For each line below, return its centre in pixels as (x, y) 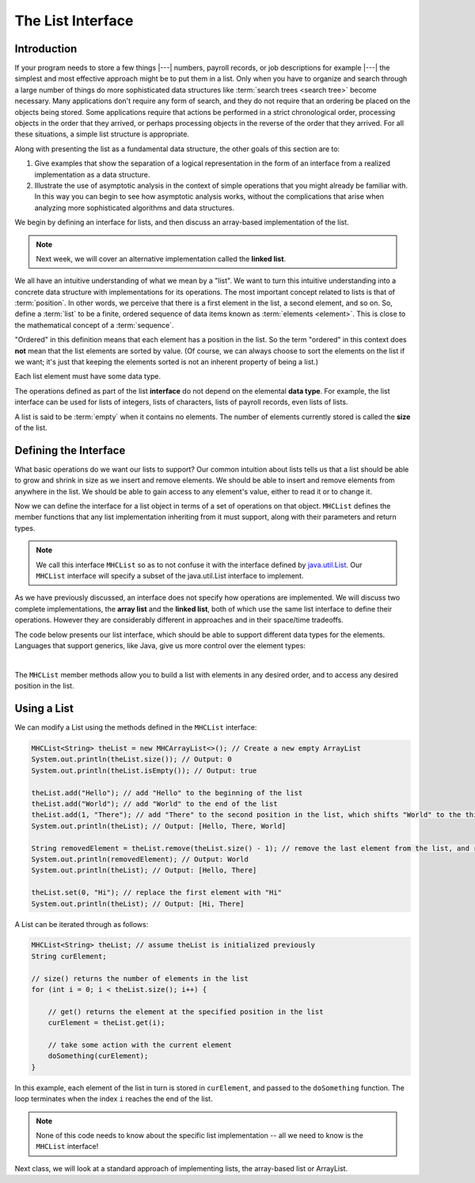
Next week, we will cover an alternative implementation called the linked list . (161, 258)
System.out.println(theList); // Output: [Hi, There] (138, 904)
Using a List (44, 708)
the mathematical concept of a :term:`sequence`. (94, 325)
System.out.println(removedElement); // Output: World (140, 859)
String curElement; (69, 956)
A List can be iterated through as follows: (82, 924)
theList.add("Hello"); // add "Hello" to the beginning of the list (167, 793)
